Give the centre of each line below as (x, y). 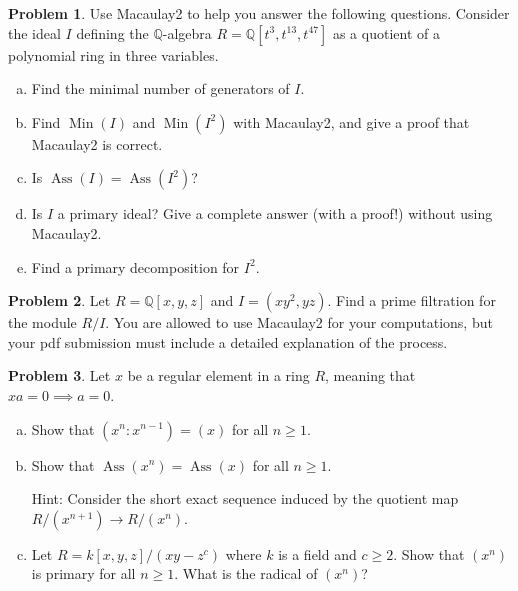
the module (42, 322)
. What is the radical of (246, 573)
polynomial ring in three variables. (113, 54)
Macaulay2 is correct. (97, 143)
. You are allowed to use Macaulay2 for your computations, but (299, 322)
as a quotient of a (386, 32)
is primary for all (83, 573)
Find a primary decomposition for (135, 266)
